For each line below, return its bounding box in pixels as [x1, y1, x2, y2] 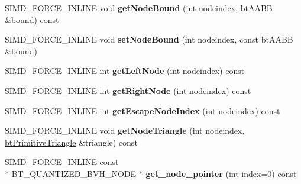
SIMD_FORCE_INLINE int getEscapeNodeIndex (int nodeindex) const [5, 104, 280, 117]
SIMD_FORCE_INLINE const [5, 156, 119, 168]
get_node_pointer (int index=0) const [145, 167, 297, 179]
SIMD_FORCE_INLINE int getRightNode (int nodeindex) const [5, 84, 251, 96]
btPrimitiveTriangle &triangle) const [5, 135, 138, 148]
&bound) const [5, 13, 59, 25]
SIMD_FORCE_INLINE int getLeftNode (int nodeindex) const [5, 64, 245, 77]
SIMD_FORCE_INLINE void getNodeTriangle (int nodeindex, [5, 124, 245, 137]
